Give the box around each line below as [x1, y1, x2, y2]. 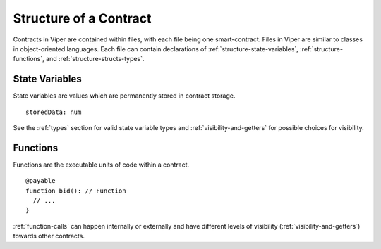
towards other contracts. [13, 232, 85, 241]
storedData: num [25, 108, 82, 116]
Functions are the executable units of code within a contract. [13, 160, 190, 169]
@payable [25, 177, 56, 185]
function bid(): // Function [25, 186, 126, 195]
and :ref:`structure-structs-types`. [46, 55, 145, 63]
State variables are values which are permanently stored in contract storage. [13, 91, 236, 100]
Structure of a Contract [13, 11, 152, 26]
